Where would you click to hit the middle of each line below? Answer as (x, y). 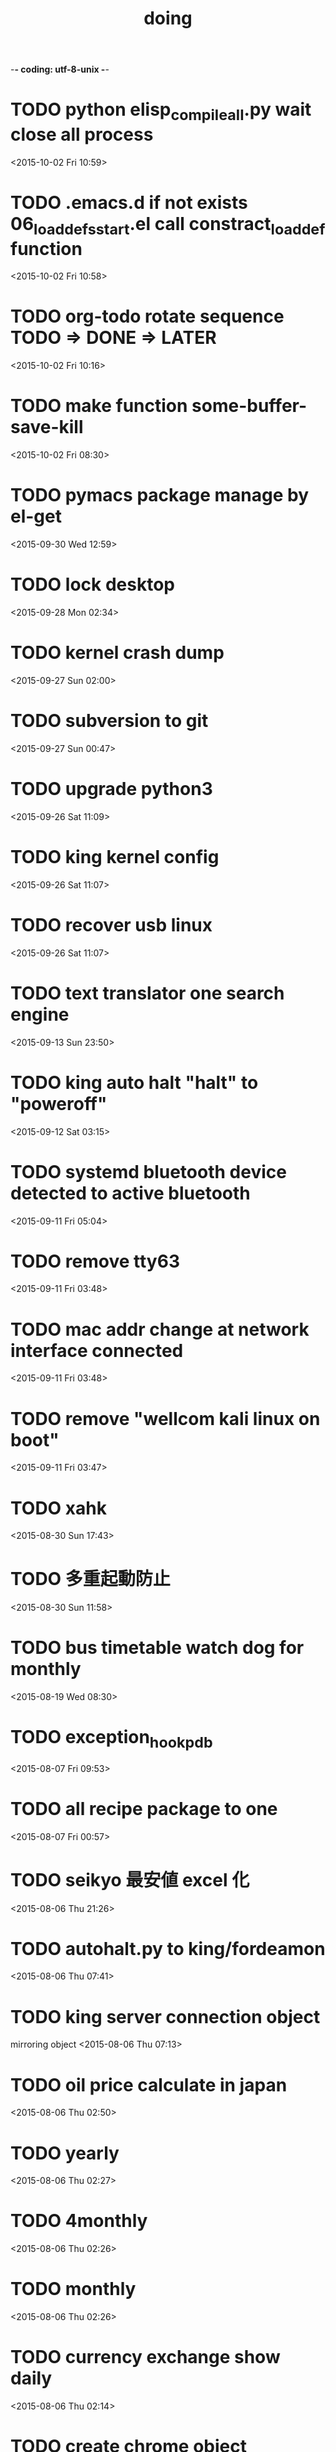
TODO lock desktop (92, 584)
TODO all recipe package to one (144, 1808)
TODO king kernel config (115, 857)
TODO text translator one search (147, 993)
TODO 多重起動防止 (90, 1579)
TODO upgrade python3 (111, 789)
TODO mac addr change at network (160, 1329)
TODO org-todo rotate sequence (147, 316)
